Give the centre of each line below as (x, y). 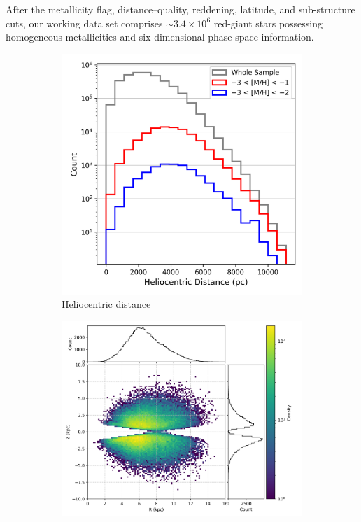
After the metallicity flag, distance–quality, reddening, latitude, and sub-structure (180, 9)
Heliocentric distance (106, 304)
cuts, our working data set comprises (84, 23)
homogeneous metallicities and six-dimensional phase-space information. (160, 37)
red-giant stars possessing (268, 23)
